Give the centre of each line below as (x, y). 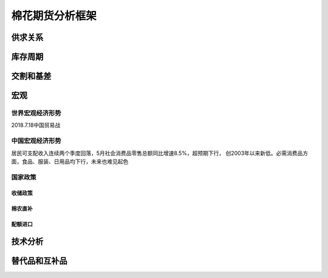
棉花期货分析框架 (54, 16)
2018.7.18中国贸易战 (36, 125)
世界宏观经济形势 (36, 113)
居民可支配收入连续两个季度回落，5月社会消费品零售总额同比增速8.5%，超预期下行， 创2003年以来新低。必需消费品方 (160, 153)
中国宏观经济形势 (36, 141)
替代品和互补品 (39, 261)
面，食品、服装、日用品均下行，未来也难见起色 (70, 161)
